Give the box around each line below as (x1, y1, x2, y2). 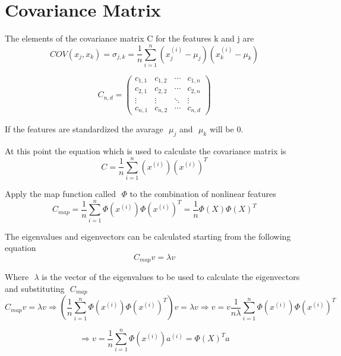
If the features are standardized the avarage (5, 123, 163, 135)
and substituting (5, 282, 65, 294)
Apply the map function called (5, 187, 116, 199)
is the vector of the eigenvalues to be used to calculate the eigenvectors (42, 271, 300, 283)
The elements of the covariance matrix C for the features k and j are (5, 32, 254, 44)
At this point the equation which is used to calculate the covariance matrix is (5, 145, 286, 157)
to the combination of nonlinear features (130, 187, 276, 199)
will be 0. (209, 123, 244, 135)
